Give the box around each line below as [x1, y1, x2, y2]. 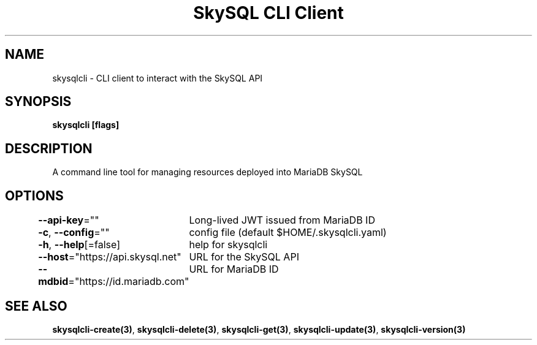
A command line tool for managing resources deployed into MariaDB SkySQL [52, 167, 363, 178]
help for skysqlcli [189, 238, 268, 251]
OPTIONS [5, 188, 64, 203]
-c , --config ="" [38, 226, 110, 239]
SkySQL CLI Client [193, 2, 344, 23]
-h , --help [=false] [38, 238, 120, 251]
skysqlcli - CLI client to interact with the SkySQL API [52, 72, 263, 83]
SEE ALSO [5, 298, 67, 314]
